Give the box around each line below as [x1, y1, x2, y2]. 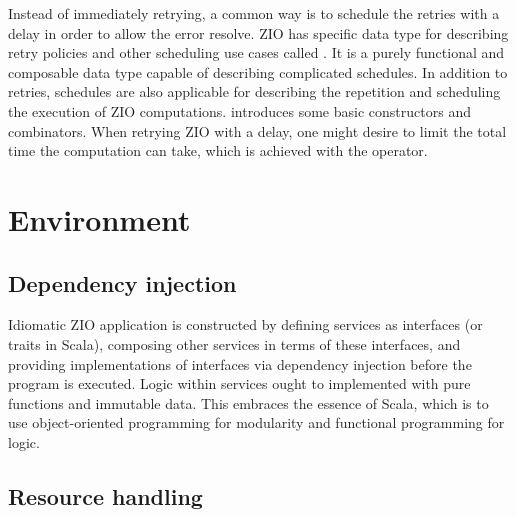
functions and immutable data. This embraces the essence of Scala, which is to [8, 392, 489, 413]
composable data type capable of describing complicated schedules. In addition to [8, 61, 508, 82]
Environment [8, 198, 191, 239]
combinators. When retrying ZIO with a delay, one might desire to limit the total [8, 120, 507, 141]
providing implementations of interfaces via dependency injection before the [8, 353, 472, 374]
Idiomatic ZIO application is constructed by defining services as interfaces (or [8, 314, 483, 335]
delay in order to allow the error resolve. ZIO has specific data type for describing [8, 22, 509, 43]
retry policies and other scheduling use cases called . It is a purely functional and [8, 42, 505, 63]
